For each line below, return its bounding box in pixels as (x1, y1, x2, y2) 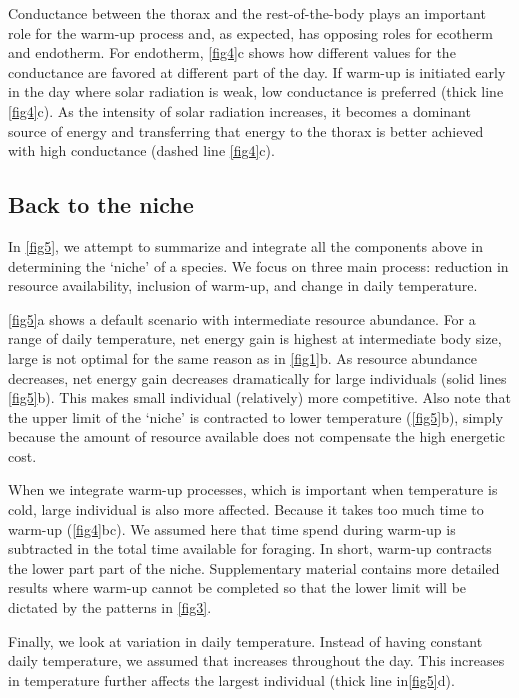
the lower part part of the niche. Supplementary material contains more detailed (8, 557, 500, 578)
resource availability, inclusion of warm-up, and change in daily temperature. (8, 275, 478, 296)
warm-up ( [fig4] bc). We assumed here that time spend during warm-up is (8, 518, 456, 539)
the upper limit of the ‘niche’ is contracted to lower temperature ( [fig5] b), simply (8, 406, 504, 427)
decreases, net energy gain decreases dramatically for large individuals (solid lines (8, 367, 507, 388)
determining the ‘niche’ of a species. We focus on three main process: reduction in (8, 255, 509, 276)
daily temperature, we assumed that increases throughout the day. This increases (8, 650, 505, 671)
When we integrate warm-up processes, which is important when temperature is (8, 479, 498, 500)
